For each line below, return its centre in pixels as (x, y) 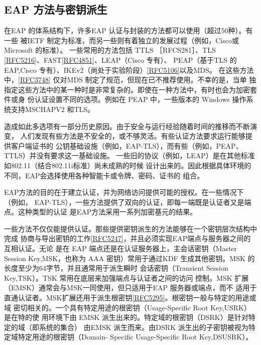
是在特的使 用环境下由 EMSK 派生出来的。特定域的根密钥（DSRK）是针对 (126, 317)
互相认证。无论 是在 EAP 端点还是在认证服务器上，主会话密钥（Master (121, 248)
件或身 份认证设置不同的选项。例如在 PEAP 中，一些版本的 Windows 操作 (125, 99)
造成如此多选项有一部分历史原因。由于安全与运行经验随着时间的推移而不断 (127, 126)
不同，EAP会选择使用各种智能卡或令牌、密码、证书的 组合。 (104, 175)
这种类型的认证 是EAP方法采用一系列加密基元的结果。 (107, 212)
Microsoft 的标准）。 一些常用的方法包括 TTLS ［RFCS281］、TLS (110, 50)
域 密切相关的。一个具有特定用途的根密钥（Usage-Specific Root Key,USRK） (128, 307)
